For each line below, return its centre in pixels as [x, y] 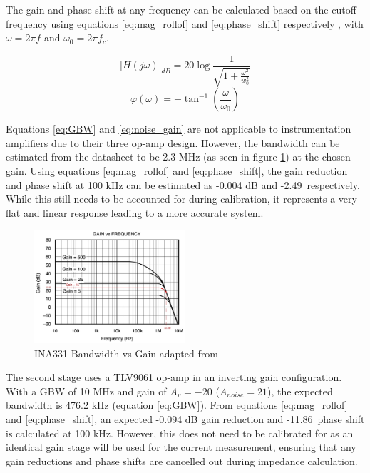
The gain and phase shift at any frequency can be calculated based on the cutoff [181, 9]
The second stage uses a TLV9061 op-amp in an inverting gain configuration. [174, 377]
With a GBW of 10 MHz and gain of [86, 391]
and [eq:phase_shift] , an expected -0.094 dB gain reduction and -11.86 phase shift [185, 418]
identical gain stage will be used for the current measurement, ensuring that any [181, 447]
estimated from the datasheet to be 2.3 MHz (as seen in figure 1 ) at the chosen [178, 157]
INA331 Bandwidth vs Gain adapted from [126, 353]
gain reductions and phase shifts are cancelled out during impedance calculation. [182, 461]
